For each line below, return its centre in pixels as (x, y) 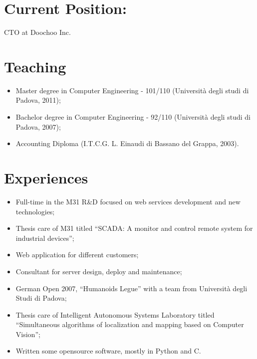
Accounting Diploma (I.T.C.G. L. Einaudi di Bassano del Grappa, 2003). (127, 143)
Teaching (35, 66)
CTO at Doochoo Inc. (37, 32)
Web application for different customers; (77, 255)
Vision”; (28, 334)
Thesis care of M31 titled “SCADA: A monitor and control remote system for (134, 228)
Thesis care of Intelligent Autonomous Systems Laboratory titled (115, 314)
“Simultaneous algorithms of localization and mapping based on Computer (130, 324)
